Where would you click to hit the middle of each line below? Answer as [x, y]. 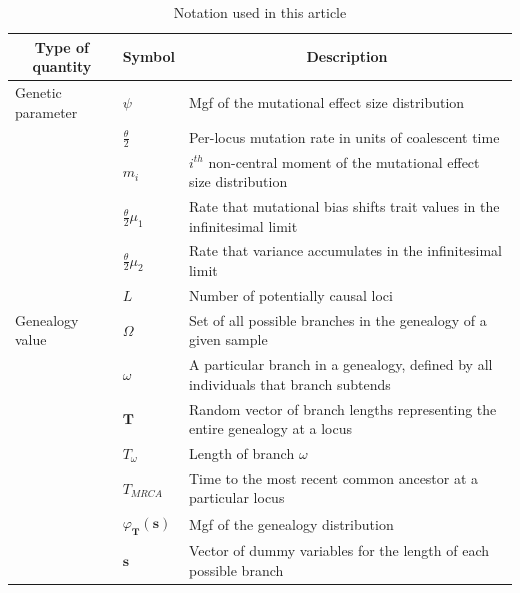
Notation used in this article [260, 12]
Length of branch [241, 453]
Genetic [38, 92]
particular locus [236, 497]
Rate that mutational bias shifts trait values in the [344, 205]
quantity [62, 66]
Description [347, 56]
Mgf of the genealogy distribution [291, 523]
